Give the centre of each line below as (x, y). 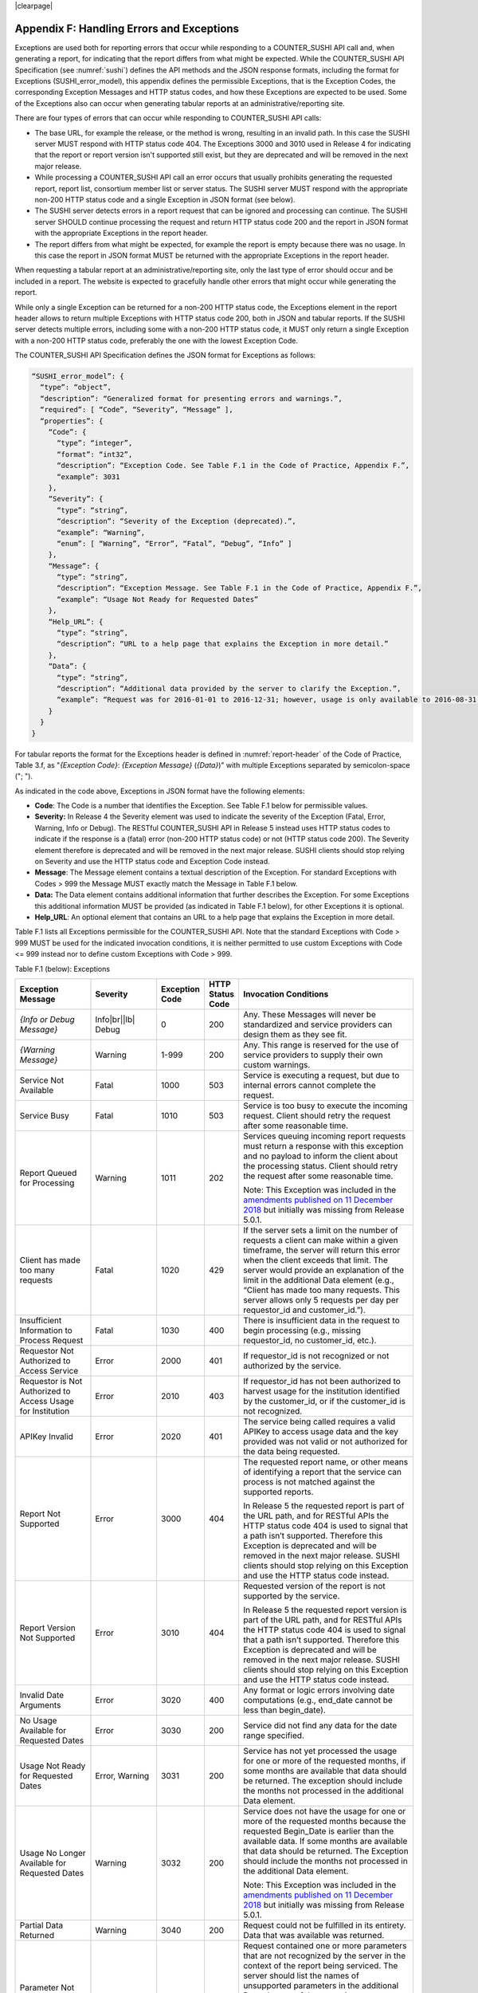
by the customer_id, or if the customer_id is (325, 1401)
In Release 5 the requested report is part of (324, 1505)
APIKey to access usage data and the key (321, 1431)
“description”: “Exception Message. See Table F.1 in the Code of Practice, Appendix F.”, (239, 588)
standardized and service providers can (318, 1024)
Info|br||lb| (115, 1019)
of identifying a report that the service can (323, 1472)
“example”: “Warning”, (101, 533)
